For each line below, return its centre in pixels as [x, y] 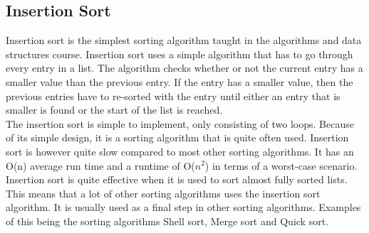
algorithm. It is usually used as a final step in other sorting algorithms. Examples [183, 207]
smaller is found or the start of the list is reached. [114, 110]
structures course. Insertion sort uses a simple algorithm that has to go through [180, 54]
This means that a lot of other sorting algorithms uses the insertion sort [163, 193]
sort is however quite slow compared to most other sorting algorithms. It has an [180, 151]
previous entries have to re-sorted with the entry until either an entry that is [173, 96]
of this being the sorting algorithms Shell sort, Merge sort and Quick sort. [167, 221]
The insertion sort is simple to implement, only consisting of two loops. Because [180, 123]
